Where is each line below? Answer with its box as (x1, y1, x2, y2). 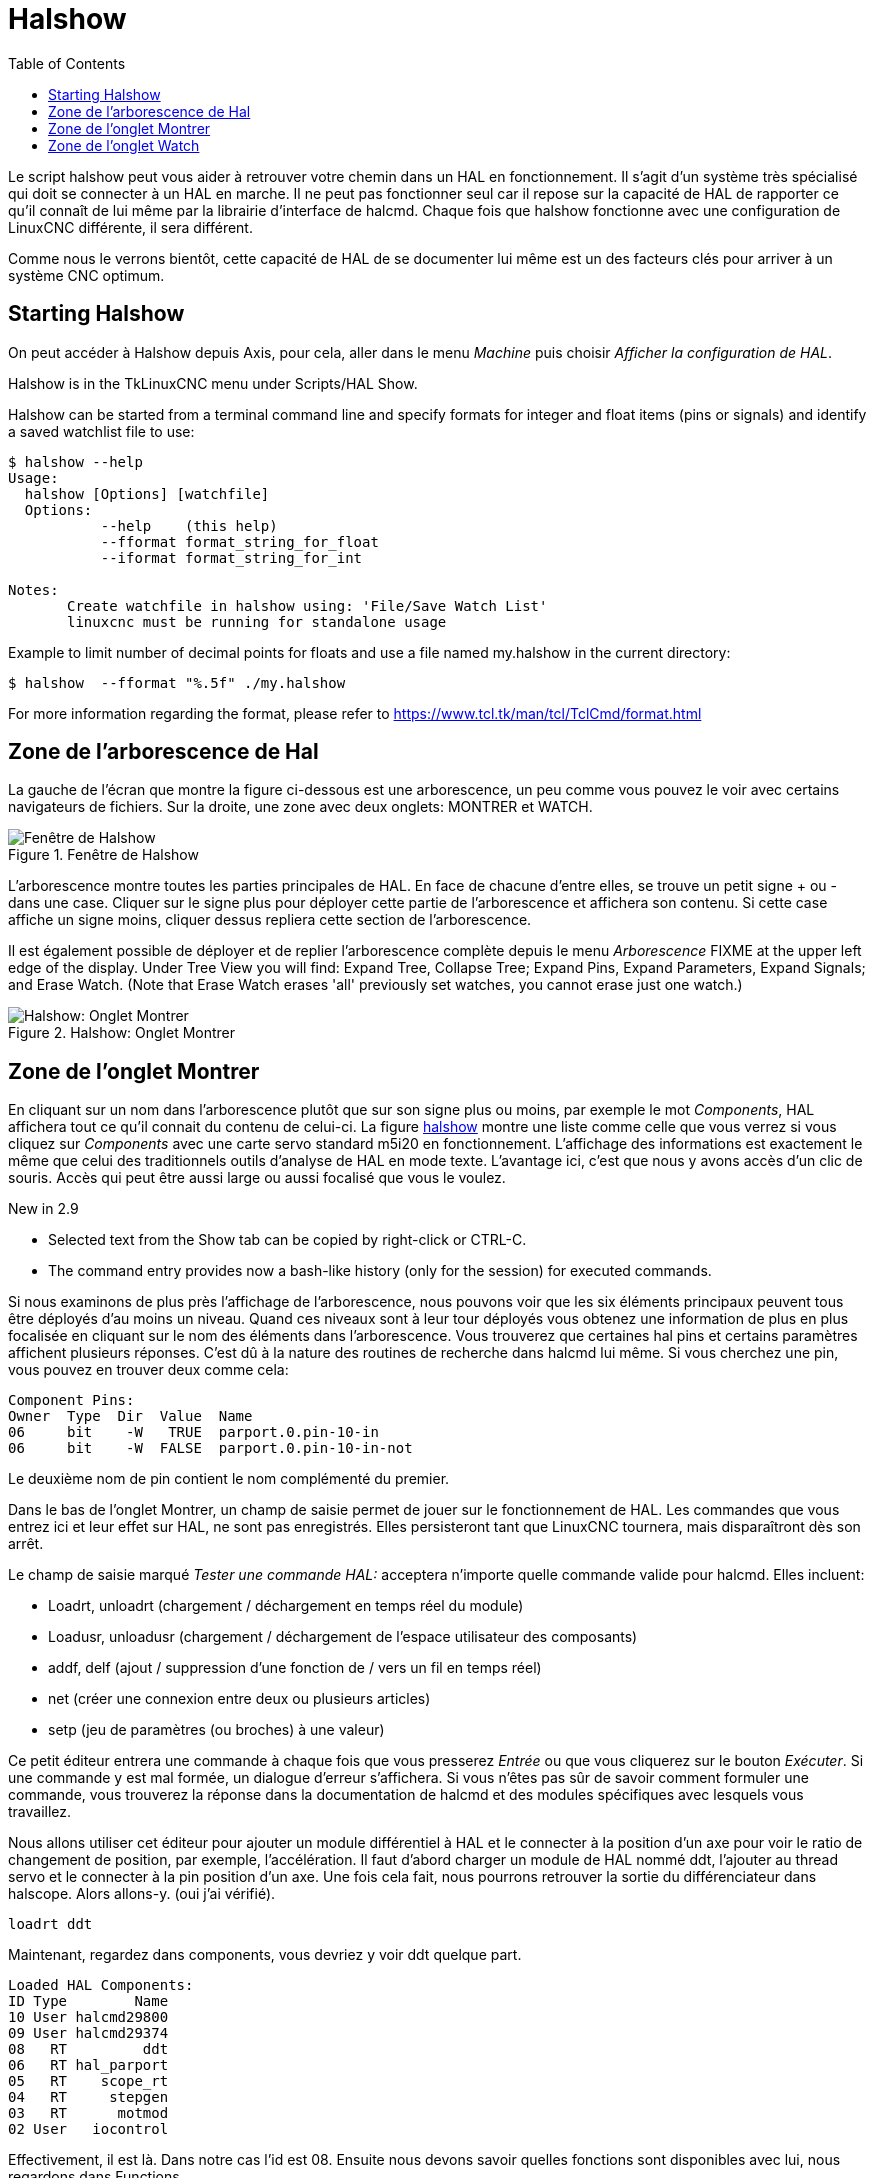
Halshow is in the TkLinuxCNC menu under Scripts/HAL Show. (8, 374, 418, 392)
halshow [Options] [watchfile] (24, 485, 270, 502)
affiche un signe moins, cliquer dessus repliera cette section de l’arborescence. (8, 911, 532, 929)
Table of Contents (8, 54, 126, 72)
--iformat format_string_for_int (100, 549, 363, 566)
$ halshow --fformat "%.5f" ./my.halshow (8, 674, 346, 691)
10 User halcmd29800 (8, 2009, 169, 2026)
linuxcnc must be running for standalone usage (67, 613, 447, 630)
